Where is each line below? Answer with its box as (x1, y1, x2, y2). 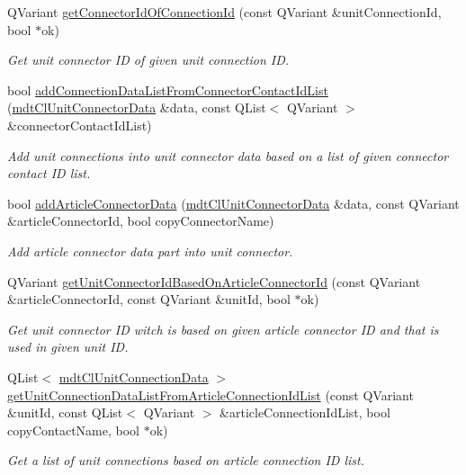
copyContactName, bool (7, 420, 139, 439)
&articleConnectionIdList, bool (220, 403, 390, 422)
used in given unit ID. (7, 337, 129, 356)
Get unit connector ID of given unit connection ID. (7, 50, 290, 69)
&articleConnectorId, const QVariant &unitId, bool (7, 290, 291, 309)
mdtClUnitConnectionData (58, 367, 209, 386)
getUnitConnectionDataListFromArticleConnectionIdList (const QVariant (7, 385, 414, 404)
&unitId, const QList (7, 403, 123, 422)
